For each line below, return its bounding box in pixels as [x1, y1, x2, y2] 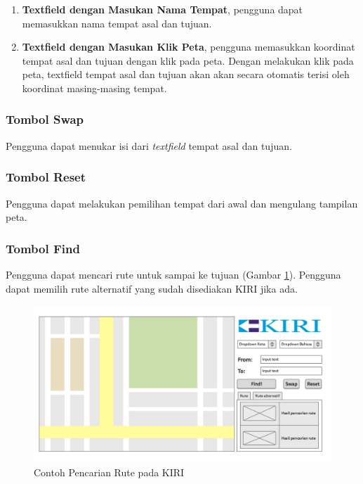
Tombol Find [6, 239, 80, 257]
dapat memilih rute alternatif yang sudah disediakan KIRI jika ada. [6, 281, 298, 295]
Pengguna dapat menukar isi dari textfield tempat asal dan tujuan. [6, 138, 292, 153]
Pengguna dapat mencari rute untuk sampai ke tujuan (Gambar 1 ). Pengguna [6, 267, 341, 281]
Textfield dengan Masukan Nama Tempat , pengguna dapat [22, 2, 303, 16]
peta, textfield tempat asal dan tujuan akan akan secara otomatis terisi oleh [22, 67, 350, 82]
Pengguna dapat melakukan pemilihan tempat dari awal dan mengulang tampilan [6, 196, 358, 210]
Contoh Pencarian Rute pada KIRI [34, 464, 185, 479]
